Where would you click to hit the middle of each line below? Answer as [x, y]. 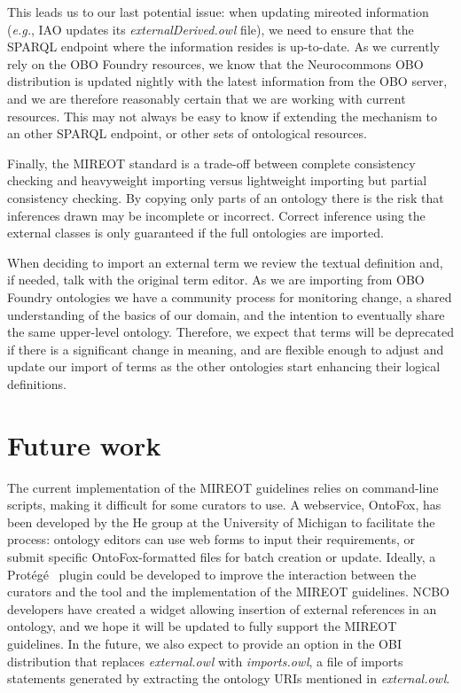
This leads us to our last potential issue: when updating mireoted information [218, 12]
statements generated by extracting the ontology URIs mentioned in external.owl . [229, 678]
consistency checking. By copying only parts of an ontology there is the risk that [226, 197]
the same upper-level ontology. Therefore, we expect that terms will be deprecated [230, 332]
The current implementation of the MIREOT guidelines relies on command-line [223, 487]
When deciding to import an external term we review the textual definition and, [225, 262]
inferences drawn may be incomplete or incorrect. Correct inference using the [216, 215]
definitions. [37, 383]
